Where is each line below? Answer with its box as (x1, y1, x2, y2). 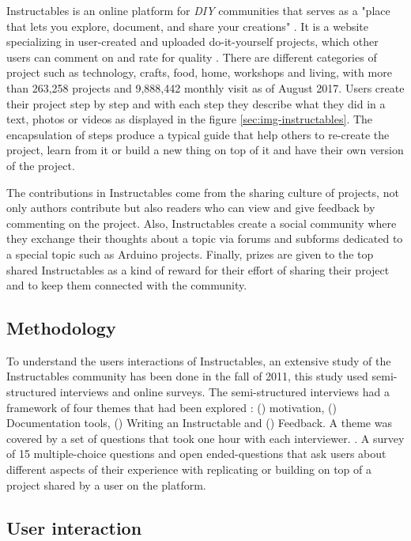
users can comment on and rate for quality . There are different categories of (6, 48, 377, 65)
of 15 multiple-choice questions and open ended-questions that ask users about (6, 445, 386, 462)
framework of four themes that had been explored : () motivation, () (6, 399, 337, 415)
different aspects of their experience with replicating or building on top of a (6, 461, 371, 478)
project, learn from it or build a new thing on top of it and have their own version (6, 142, 404, 158)
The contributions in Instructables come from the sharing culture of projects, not (6, 183, 399, 200)
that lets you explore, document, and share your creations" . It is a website (6, 17, 369, 34)
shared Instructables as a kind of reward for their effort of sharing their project (6, 261, 390, 278)
